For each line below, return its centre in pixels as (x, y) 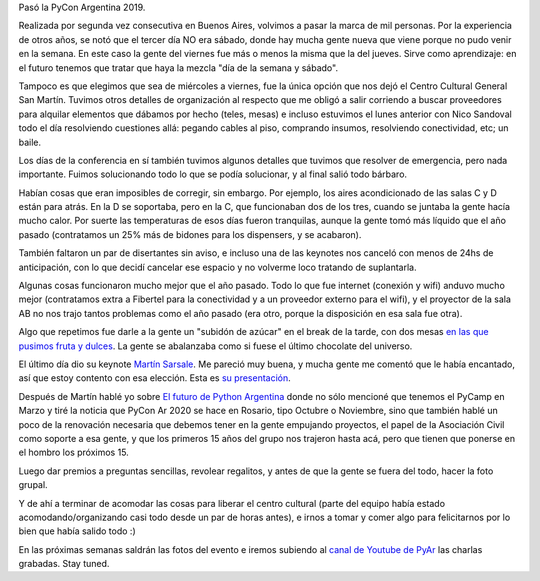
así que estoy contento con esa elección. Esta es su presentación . (155, 378)
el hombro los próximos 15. (73, 452)
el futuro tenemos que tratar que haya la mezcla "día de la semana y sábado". (178, 67)
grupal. (33, 485)
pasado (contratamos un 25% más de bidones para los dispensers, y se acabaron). (190, 234)
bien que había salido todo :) (77, 531)
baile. (30, 142)
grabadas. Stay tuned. (64, 564)
